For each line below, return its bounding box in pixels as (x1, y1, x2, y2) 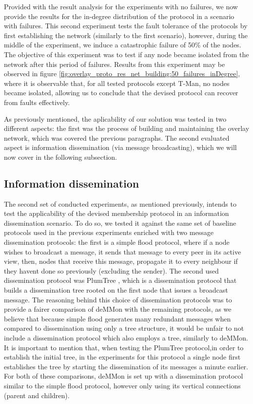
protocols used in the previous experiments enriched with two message (4, 227, 214, 237)
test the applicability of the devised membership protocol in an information (4, 208, 229, 218)
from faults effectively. (4, 97, 70, 107)
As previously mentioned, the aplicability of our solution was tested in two (4, 113, 227, 124)
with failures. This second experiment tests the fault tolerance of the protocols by (4, 21, 248, 31)
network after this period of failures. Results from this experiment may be (4, 59, 225, 69)
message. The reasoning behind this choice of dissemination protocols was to (4, 294, 232, 304)
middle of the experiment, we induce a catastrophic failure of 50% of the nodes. (4, 40, 241, 50)
